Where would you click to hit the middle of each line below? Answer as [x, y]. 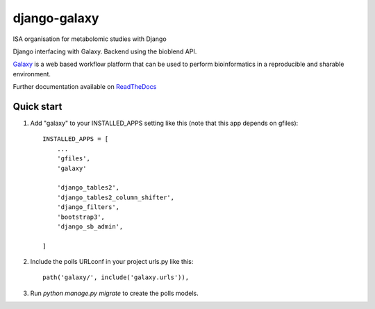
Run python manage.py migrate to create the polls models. [114, 293]
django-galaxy [56, 18]
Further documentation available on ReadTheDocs [85, 87]
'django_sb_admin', [90, 226]
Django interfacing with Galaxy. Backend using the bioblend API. [105, 51]
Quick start [37, 107]
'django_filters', [88, 207]
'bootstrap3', [81, 217]
